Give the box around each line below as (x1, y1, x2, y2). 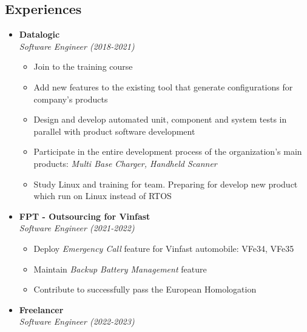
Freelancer (19, 303, 64, 316)
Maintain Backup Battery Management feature (33, 262, 207, 275)
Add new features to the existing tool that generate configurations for (33, 80, 293, 93)
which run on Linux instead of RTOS (33, 189, 172, 202)
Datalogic (19, 28, 60, 41)
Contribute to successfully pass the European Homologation (33, 283, 257, 296)
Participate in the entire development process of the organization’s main (33, 145, 302, 158)
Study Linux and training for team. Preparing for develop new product (33, 177, 298, 190)
